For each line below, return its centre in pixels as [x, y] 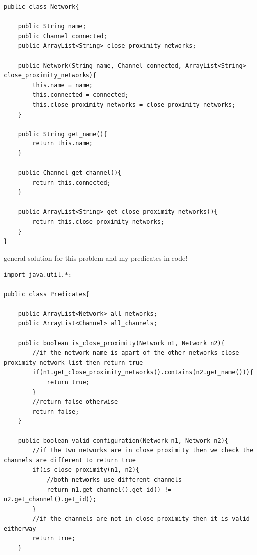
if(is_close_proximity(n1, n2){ [86, 470]
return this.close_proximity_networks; [98, 222]
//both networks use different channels [114, 480]
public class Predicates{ [47, 294]
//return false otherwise [75, 402]
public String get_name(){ [63, 134]
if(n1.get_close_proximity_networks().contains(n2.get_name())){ [143, 372]
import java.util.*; [38, 275]
